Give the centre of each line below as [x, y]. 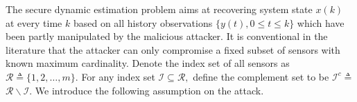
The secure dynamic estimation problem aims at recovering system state [159, 9]
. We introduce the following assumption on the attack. [147, 90]
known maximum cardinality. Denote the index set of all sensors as [148, 63]
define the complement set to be [261, 76]
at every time [34, 22]
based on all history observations [143, 22]
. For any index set [115, 76]
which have [321, 22]
